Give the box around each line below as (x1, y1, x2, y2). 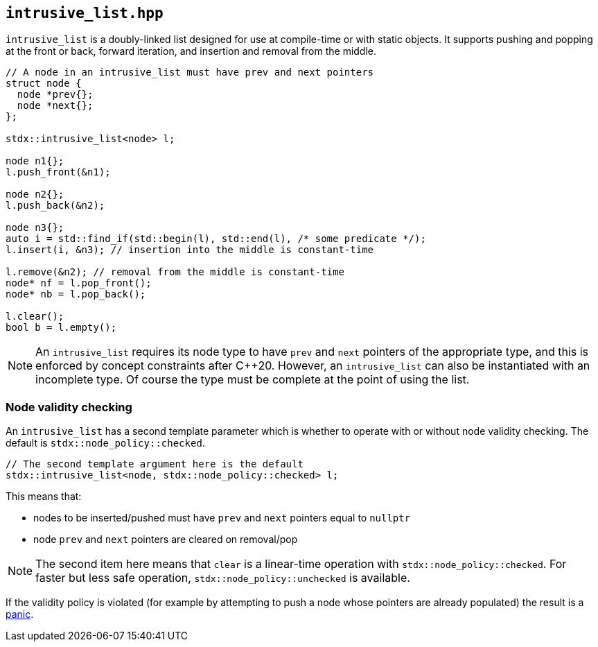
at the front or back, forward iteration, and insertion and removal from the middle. (6, 45, 377, 58)
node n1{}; (6, 155, 64, 167)
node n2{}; (6, 189, 64, 200)
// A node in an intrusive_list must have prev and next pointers (6, 67, 374, 78)
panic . (6, 608, 34, 621)
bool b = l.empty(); (6, 322, 117, 334)
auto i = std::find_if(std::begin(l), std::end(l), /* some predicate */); (6, 233, 426, 245)
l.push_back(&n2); (6, 200, 105, 212)
